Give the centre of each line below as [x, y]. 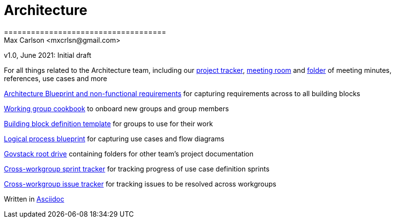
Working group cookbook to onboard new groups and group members [117, 108]
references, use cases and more [56, 78]
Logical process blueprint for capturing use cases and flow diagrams [114, 138]
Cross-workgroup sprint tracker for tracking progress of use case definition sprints [137, 169]
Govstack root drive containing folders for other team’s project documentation [129, 154]
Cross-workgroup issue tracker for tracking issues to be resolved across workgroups [140, 184]
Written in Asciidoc [34, 199]
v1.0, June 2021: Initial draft [48, 55]
